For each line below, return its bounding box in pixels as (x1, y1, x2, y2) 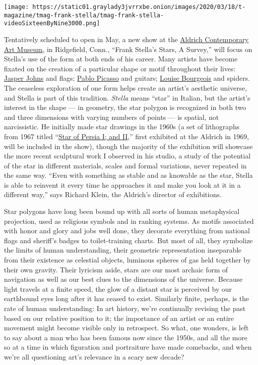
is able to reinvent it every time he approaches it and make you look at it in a (4, 179, 241, 190)
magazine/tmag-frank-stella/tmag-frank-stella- (4, 11, 164, 19)
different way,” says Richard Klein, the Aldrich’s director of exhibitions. (4, 189, 222, 200)
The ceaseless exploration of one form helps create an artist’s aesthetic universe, (4, 82, 247, 93)
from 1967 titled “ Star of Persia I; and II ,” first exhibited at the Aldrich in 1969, (4, 131, 249, 141)
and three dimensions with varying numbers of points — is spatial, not (4, 111, 219, 122)
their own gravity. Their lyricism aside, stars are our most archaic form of (4, 264, 228, 274)
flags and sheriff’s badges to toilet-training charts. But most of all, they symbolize (4, 235, 253, 245)
